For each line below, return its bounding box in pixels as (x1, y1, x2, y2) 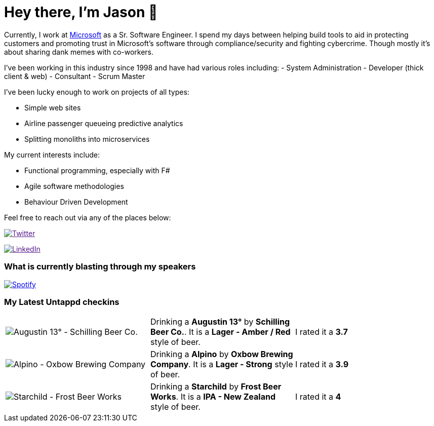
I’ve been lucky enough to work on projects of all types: (4, 87, 189, 96)
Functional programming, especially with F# (24, 166, 170, 175)
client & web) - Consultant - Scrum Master (4, 71, 145, 81)
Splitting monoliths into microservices (24, 134, 150, 143)
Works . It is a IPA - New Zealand (150, 392, 276, 402)
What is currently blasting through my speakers (4, 261, 196, 272)
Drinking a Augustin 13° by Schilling (150, 317, 290, 327)
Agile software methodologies (24, 181, 124, 190)
